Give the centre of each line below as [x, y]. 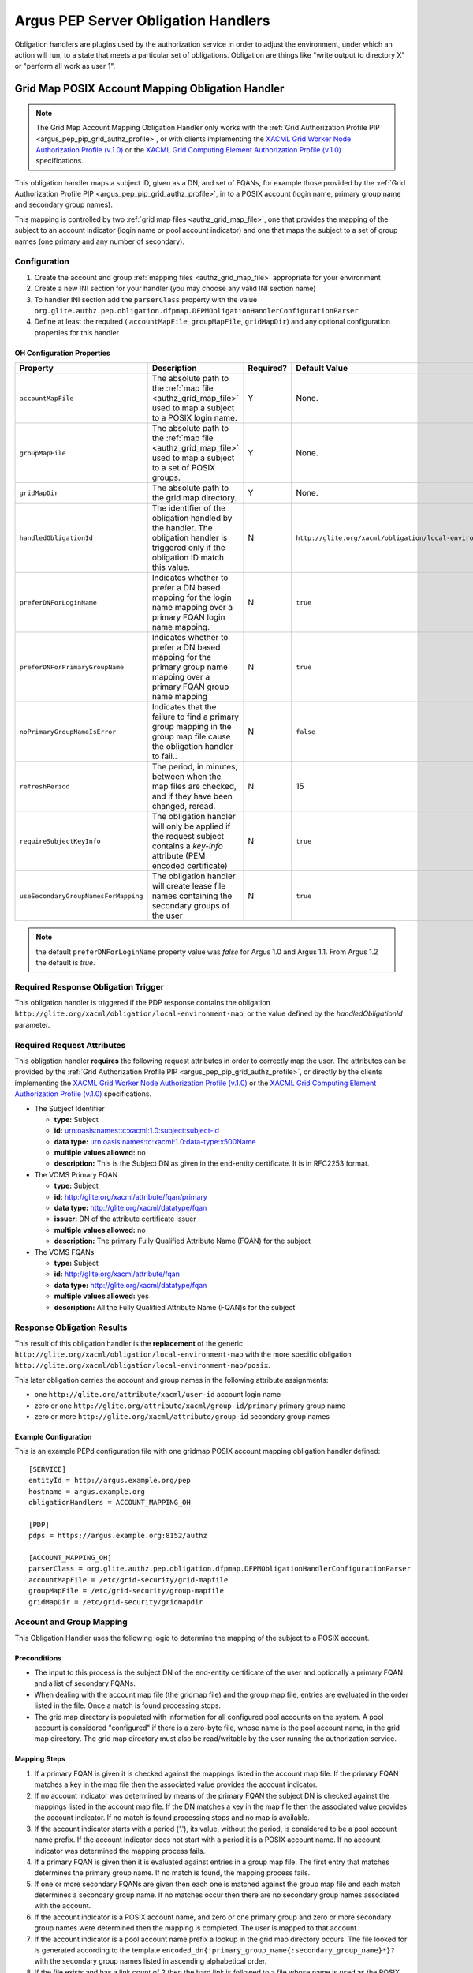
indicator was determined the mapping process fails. [120, 1851]
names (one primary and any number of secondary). [100, 241]
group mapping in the [192, 727]
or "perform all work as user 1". [65, 66]
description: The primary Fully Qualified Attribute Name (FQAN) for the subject [182, 1241]
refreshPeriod [45, 786]
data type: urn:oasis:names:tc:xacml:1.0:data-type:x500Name [155, 1141]
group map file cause [191, 736]
